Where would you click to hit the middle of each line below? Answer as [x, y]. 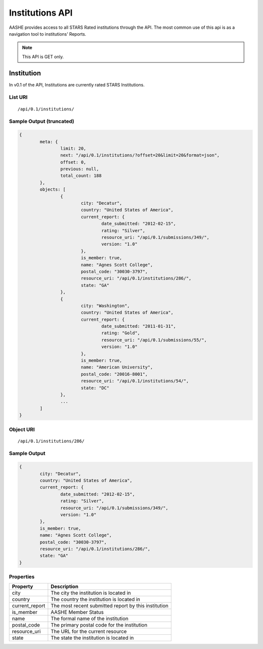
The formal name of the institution [89, 619]
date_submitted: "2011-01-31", [139, 326]
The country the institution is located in [95, 600]
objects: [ [53, 190]
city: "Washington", [105, 306]
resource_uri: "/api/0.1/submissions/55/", [154, 340]
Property [23, 586]
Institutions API [41, 13]
